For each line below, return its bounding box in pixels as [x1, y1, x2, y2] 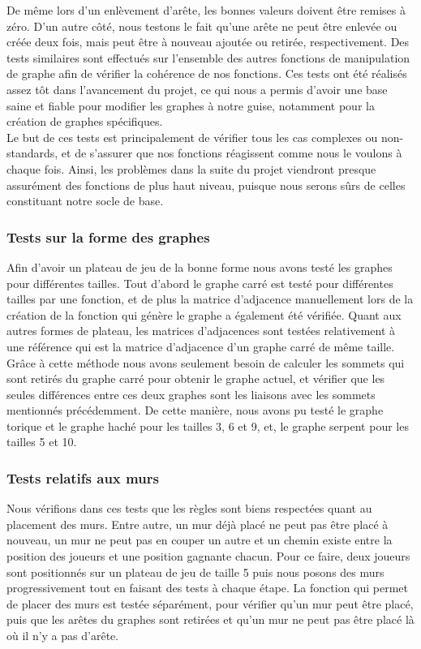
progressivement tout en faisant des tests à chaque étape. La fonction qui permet [6, 579, 409, 596]
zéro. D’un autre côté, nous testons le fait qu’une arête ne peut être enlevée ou [6, 17, 397, 34]
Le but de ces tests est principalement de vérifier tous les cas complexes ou [6, 128, 378, 145]
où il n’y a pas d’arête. [6, 627, 119, 644]
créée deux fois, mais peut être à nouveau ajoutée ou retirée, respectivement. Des [6, 33, 410, 50]
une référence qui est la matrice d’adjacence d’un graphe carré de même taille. [6, 337, 395, 355]
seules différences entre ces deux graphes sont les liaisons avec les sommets [6, 385, 376, 402]
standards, [6, 144, 58, 161]
